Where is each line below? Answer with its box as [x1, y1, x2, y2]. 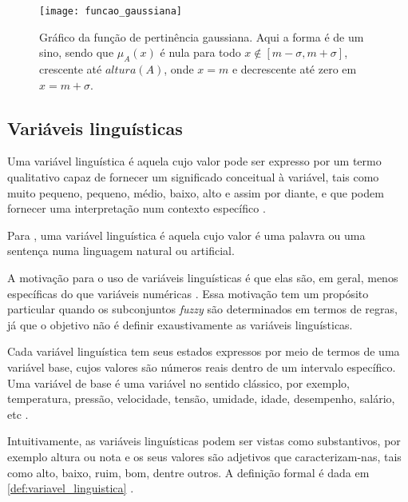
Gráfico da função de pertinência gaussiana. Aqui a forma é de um [39, 28, 364, 45]
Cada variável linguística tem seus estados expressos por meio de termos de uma [7, 343, 400, 360]
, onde [164, 61, 194, 78]
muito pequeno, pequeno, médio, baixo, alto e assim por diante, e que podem [7, 184, 384, 201]
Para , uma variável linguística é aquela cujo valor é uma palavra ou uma [7, 226, 366, 243]
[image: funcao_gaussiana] [39, 6, 182, 17]
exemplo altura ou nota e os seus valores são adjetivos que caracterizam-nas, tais [7, 448, 402, 464]
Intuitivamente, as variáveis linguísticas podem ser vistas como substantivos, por [7, 432, 401, 449]
